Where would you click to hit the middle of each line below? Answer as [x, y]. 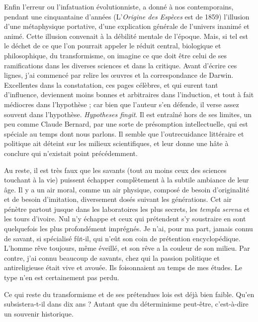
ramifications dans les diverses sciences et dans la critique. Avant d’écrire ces [121, 65]
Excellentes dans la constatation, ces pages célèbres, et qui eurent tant [111, 84]
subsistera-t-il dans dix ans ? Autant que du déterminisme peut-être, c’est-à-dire [126, 304]
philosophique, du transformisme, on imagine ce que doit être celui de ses [116, 55]
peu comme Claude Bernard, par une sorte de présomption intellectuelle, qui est [126, 124]
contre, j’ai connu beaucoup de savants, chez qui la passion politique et [112, 257]
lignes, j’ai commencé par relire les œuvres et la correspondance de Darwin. [119, 75]
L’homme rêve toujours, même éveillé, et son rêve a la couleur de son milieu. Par [127, 248]
